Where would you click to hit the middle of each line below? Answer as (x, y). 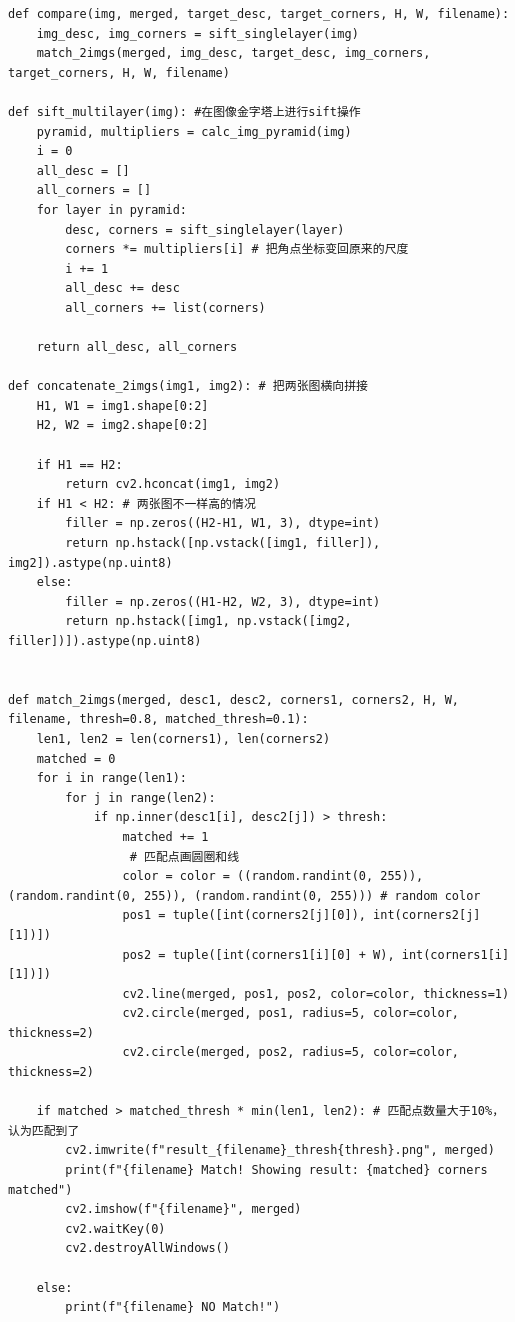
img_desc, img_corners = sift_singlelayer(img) (197, 33)
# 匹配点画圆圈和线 (184, 856)
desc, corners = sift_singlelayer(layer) (205, 229)
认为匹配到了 (44, 1130)
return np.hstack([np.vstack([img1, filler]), (223, 543)
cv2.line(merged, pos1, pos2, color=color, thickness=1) (316, 993)
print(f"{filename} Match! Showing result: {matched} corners (276, 1170)
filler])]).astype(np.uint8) (105, 641)
